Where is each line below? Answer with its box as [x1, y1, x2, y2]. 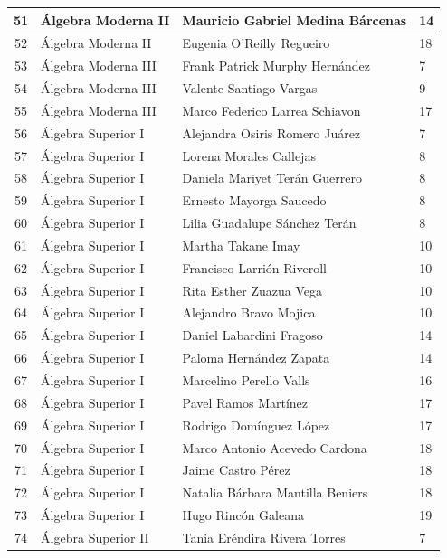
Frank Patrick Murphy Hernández [182, 56, 370, 75]
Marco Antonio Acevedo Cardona [182, 438, 367, 457]
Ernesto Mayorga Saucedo [182, 191, 327, 210]
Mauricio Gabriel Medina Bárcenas [182, 10, 407, 29]
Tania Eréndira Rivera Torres [182, 527, 346, 546]
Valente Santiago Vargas [182, 79, 318, 98]
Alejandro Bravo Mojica [182, 303, 316, 322]
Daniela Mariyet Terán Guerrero [182, 168, 362, 187]
